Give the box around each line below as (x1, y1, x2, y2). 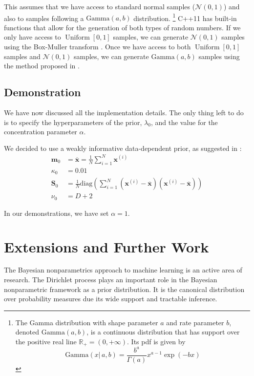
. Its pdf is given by (127, 336, 186, 346)
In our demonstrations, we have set (4, 208, 109, 218)
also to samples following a (4, 13, 84, 23)
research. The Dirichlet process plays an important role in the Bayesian (4, 274, 217, 285)
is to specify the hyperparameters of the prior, (4, 117, 142, 127)
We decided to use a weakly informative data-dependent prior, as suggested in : (4, 143, 242, 153)
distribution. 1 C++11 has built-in (133, 11, 237, 23)
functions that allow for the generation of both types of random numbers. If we (4, 22, 241, 32)
